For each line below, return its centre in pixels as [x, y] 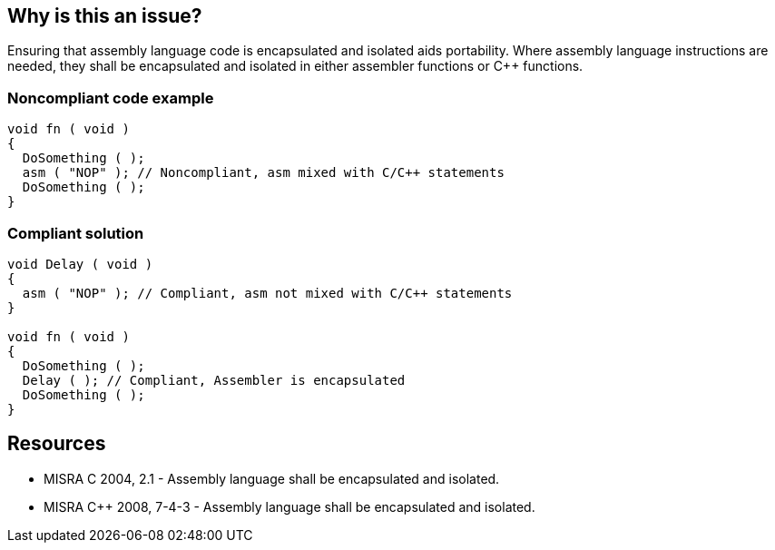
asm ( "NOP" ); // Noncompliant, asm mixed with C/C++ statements [263, 173]
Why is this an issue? [105, 16]
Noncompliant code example [111, 98]
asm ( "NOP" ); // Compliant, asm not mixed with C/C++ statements [267, 293]
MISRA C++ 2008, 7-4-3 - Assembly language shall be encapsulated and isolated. [289, 506]
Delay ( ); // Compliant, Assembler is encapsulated [214, 380]
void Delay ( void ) [80, 264]
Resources [57, 444]
